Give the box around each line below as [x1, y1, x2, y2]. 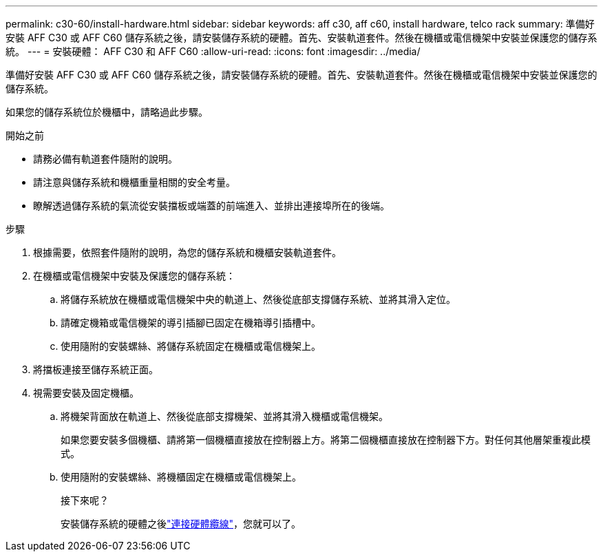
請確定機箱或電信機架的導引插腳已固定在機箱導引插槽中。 [61, 317, 321, 328]
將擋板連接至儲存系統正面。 [33, 364, 158, 375]
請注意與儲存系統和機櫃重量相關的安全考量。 [33, 176, 235, 188]
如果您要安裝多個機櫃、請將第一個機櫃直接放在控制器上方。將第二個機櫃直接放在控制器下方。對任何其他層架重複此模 [61, 434, 591, 445]
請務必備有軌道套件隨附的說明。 [33, 153, 178, 165]
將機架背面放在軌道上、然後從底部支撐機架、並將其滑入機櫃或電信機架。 [61, 410, 388, 422]
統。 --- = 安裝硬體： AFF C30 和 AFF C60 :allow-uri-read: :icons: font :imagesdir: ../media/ [6, 45, 421, 57]
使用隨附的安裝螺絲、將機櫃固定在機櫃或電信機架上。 [61, 471, 301, 483]
